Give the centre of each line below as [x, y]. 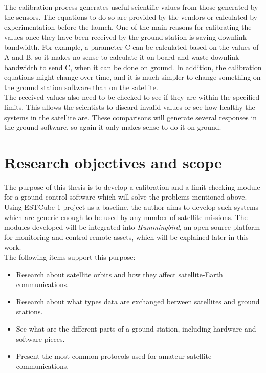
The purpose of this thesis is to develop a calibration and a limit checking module [132, 186]
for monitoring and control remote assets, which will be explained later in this [126, 237]
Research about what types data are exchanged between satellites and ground [138, 301]
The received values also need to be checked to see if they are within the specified [132, 97]
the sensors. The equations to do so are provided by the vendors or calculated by [131, 17]
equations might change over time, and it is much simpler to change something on [132, 77]
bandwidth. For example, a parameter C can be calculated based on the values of [131, 47]
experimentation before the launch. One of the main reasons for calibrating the [128, 27]
